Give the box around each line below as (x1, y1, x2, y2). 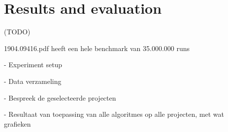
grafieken (4, 118, 31, 129)
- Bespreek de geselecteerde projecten (4, 92, 116, 103)
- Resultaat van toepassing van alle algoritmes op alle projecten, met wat (4, 109, 224, 119)
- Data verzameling (4, 76, 62, 86)
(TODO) (4, 26, 31, 37)
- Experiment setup (4, 59, 63, 70)
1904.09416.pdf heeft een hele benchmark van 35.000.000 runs (4, 43, 190, 53)
